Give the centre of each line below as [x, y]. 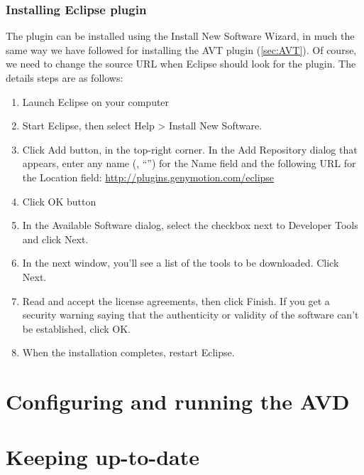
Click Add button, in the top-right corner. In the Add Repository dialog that [190, 149]
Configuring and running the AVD [178, 401]
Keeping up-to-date [103, 457]
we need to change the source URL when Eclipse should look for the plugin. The [181, 64]
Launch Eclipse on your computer [96, 101]
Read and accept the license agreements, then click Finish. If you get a [176, 300]
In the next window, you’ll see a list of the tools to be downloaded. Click [181, 263]
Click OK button [59, 201]
